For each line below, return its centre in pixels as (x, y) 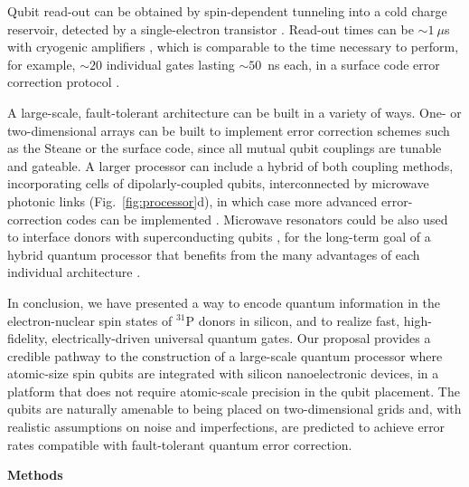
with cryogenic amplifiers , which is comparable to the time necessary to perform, (233, 47)
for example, (42, 64)
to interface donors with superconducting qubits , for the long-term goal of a (219, 237)
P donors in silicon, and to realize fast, (293, 320)
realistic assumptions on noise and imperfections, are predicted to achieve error (226, 427)
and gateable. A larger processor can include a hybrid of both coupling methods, (230, 165)
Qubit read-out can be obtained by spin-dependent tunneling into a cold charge (227, 11)
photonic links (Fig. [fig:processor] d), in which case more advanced (192, 201)
